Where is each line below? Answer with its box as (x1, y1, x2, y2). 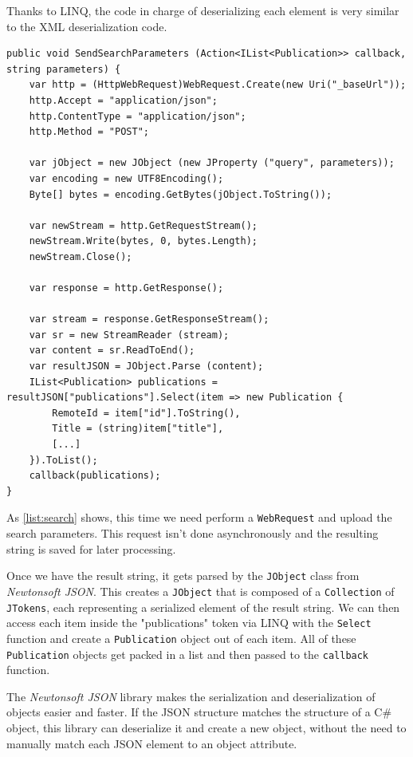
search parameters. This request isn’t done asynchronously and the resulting (6, 525, 379, 542)
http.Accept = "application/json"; (29, 94, 218, 106)
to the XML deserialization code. (6, 18, 167, 34)
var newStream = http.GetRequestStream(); (29, 219, 258, 231)
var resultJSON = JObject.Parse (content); (29, 361, 264, 373)
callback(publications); (29, 470, 161, 482)
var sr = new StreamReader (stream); (29, 329, 230, 341)
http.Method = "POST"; (29, 126, 149, 138)
